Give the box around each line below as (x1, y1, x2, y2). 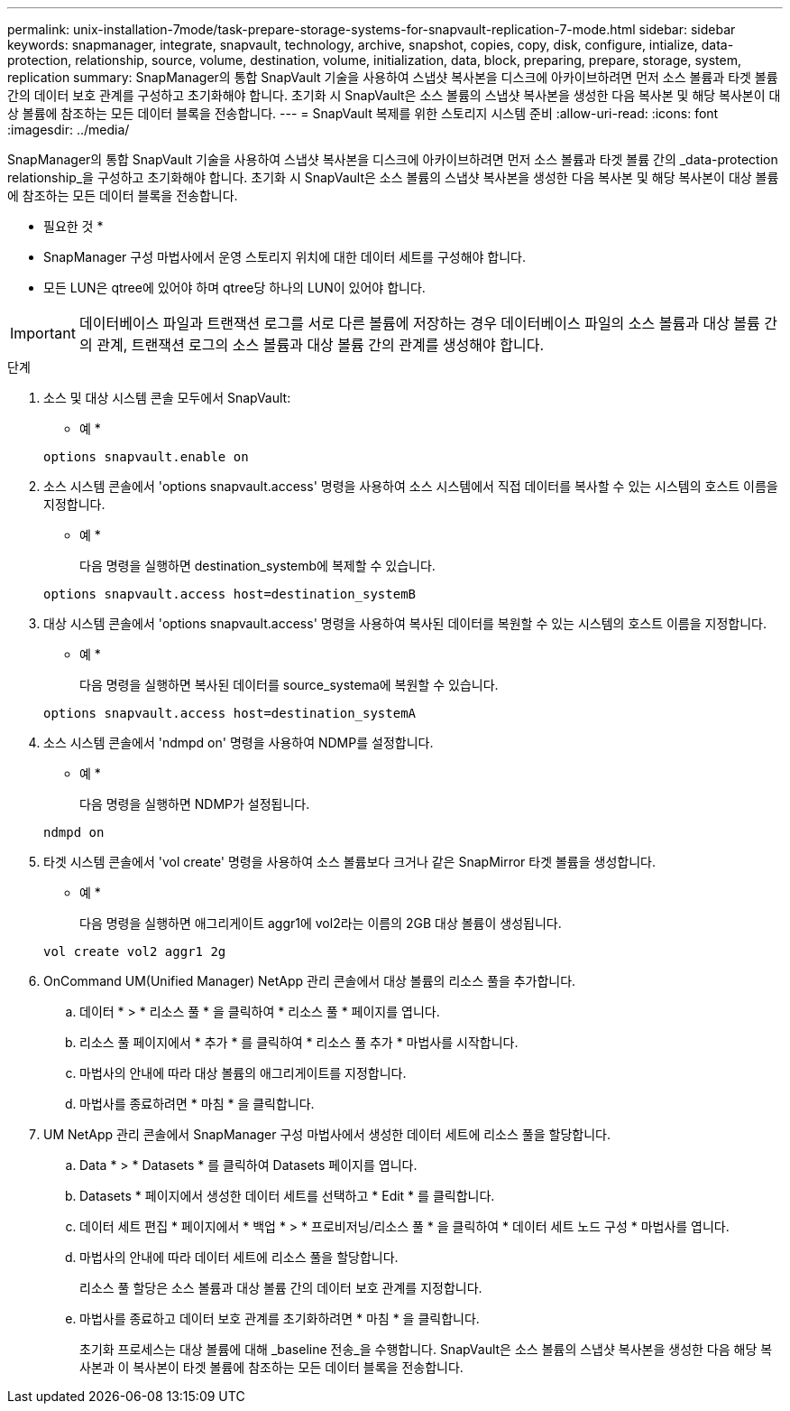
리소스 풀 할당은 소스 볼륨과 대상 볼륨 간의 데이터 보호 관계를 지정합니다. (79, 1280, 482, 1295)
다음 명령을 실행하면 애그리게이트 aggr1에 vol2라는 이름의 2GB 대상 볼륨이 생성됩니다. (79, 915, 562, 931)
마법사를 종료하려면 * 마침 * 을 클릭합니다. (79, 1096, 315, 1111)
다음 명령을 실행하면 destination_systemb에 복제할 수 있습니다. (79, 558, 436, 573)
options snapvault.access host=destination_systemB (43, 587, 417, 601)
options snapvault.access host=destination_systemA (43, 706, 417, 720)
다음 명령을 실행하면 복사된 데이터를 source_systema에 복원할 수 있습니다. (79, 677, 499, 692)
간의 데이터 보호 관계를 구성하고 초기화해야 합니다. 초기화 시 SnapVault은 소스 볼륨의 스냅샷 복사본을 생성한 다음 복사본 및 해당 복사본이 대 (7, 88, 781, 103)
